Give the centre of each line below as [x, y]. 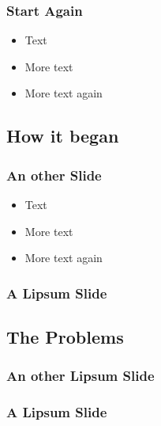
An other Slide [54, 175]
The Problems [65, 337]
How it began [63, 136]
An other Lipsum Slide [80, 376]
